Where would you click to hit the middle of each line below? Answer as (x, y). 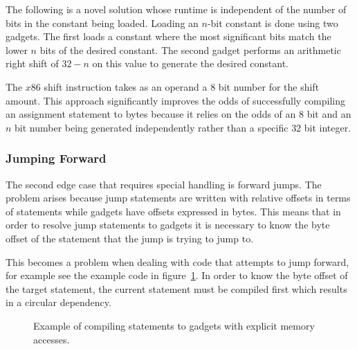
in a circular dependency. (58, 302)
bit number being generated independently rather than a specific (152, 127)
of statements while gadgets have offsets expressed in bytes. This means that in (173, 211)
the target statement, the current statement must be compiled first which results (176, 288)
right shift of (32, 63)
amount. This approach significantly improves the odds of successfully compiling (176, 100)
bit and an (329, 114)
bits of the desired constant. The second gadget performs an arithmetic (190, 50)
